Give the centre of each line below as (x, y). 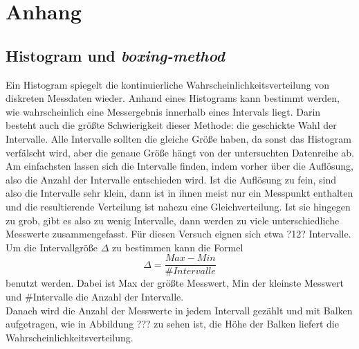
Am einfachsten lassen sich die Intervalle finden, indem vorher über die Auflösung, (179, 166)
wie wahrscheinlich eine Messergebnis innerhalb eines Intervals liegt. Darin (163, 111)
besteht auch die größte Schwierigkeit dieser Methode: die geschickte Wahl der (171, 125)
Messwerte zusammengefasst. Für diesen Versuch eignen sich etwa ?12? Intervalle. (178, 234)
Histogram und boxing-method (116, 55)
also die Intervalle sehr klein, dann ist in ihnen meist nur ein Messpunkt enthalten (179, 193)
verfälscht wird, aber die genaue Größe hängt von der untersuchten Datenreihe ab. (180, 152)
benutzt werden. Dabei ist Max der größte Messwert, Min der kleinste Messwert (175, 283)
